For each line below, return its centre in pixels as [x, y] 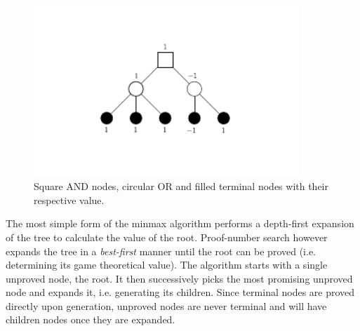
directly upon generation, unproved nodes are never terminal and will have [166, 305]
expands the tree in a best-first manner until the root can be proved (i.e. [161, 251]
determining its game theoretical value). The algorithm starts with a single [167, 265]
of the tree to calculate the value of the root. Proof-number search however [167, 237]
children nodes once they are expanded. [91, 319]
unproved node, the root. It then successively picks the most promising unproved [179, 278]
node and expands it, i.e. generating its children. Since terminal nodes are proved [180, 292]
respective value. [69, 200]
